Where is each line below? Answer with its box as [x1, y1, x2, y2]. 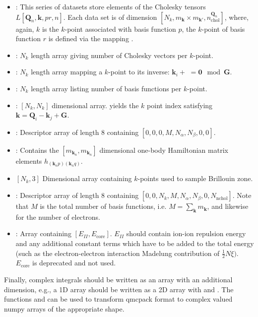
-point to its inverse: [108, 66, 170, 77]
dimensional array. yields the [52, 100, 139, 110]
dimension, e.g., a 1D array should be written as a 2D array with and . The [4, 284, 234, 294]
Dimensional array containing [42, 173, 132, 184]
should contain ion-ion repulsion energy [126, 228, 246, 239]
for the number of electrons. [15, 211, 100, 222]
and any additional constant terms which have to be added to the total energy [15, 238, 254, 249]
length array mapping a [31, 66, 103, 77]
